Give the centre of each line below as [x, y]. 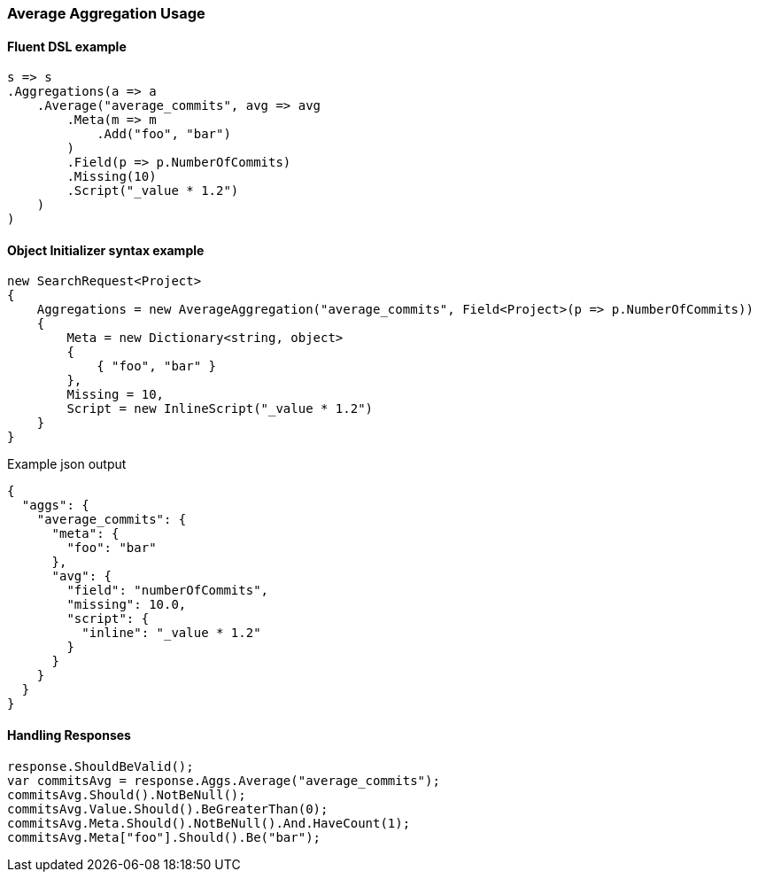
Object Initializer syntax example [106, 250]
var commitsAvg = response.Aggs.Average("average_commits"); [224, 780]
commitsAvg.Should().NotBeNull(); [127, 794]
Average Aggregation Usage [106, 13]
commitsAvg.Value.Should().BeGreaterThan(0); [168, 809]
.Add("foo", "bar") [164, 134]
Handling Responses [69, 735]
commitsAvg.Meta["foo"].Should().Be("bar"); [164, 837]
